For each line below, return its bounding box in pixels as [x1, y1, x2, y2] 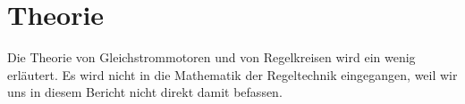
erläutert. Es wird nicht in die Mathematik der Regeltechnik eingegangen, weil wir [7, 65, 458, 84]
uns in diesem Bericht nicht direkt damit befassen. [7, 83, 283, 101]
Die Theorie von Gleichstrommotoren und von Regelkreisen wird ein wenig [7, 48, 416, 67]
